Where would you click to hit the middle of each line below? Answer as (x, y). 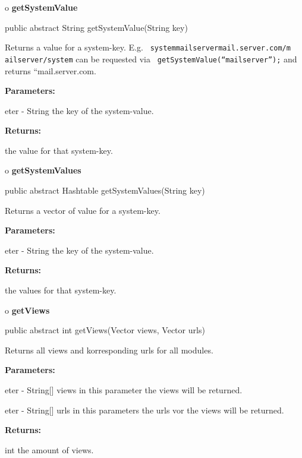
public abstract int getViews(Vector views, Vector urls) (105, 330)
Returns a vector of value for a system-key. (83, 210)
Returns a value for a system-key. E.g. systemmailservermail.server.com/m (148, 47)
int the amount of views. (49, 449)
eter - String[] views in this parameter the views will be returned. (124, 390)
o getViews (27, 310)
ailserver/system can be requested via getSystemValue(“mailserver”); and (151, 59)
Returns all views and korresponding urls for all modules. (109, 350)
